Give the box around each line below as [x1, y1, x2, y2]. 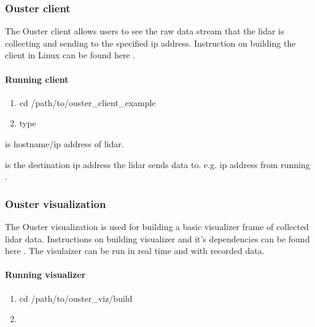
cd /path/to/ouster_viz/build [19, 291, 133, 304]
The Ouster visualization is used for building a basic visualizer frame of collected [5, 220, 309, 233]
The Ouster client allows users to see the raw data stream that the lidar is [5, 25, 284, 37]
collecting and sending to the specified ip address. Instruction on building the [5, 36, 296, 49]
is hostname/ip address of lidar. [5, 137, 124, 150]
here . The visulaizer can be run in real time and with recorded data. [5, 244, 265, 257]
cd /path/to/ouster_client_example [19, 96, 156, 109]
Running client [5, 72, 69, 85]
